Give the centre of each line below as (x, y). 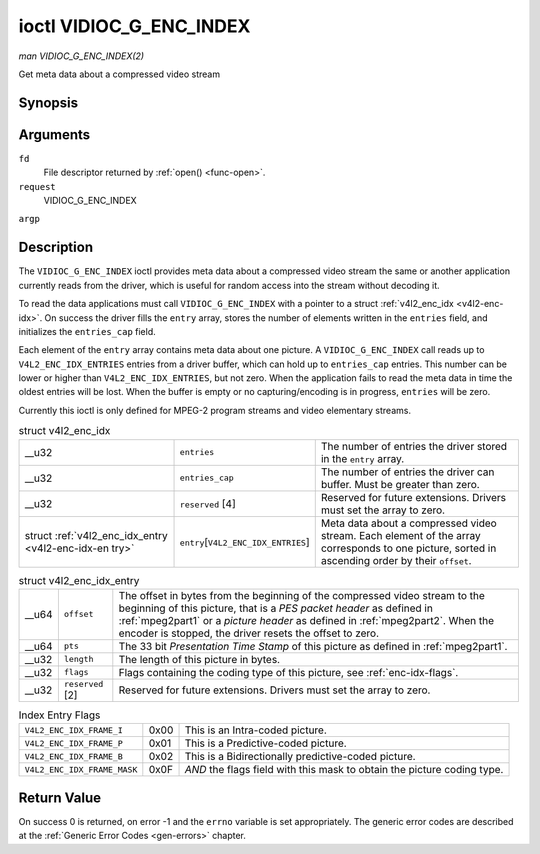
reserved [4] (207, 503)
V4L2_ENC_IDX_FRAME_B (74, 756)
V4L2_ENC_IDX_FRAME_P (74, 743)
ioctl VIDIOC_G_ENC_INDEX (134, 26)
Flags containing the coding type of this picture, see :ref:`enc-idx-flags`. (288, 672)
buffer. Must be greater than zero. (400, 484)
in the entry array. (362, 458)
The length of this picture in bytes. (199, 659)
